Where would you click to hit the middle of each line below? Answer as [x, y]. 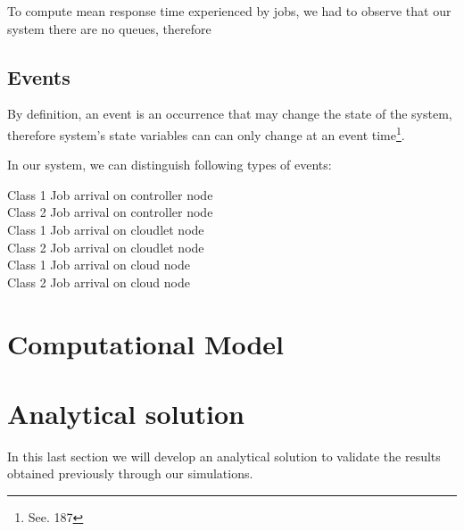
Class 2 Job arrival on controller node [110, 212]
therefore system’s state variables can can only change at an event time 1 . [206, 133]
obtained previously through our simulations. [130, 473]
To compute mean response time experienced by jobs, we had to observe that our [229, 11]
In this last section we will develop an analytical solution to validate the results [224, 456]
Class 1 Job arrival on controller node [110, 194]
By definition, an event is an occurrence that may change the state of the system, [230, 114]
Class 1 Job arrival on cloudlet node [106, 230]
